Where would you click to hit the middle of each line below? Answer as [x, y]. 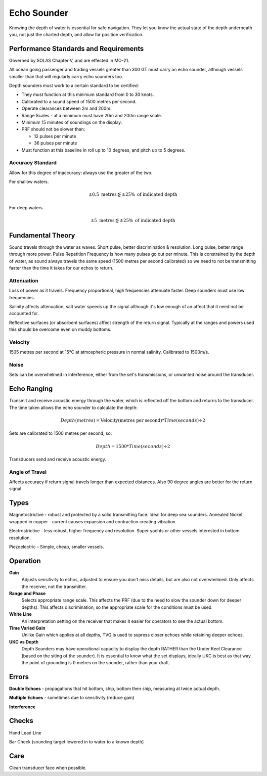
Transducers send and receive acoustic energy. [58, 459]
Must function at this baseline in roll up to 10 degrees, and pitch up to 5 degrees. [103, 150]
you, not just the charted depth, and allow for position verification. [76, 34]
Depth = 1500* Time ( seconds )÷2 [133, 446]
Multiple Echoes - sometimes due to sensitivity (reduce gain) [72, 698]
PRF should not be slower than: [53, 129]
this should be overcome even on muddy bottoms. [60, 329]
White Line [21, 614]
